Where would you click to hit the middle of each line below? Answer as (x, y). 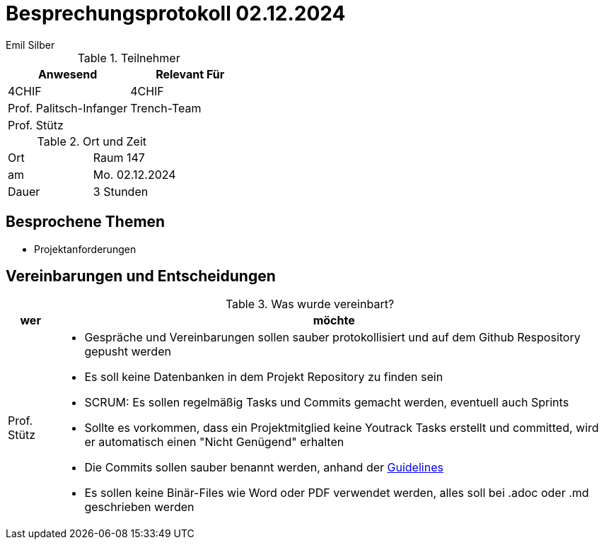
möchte (334, 321)
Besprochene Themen (86, 222)
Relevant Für (190, 74)
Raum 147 (119, 157)
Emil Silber (30, 45)
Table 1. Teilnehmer (129, 58)
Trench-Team (166, 108)
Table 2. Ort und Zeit (92, 141)
